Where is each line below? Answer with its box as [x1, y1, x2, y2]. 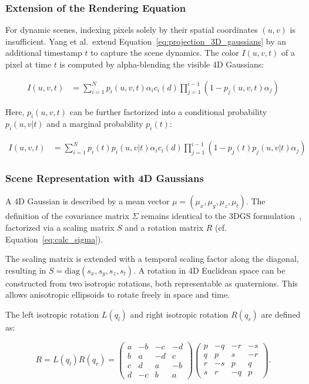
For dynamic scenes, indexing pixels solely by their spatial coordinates [5, 23, 258, 36]
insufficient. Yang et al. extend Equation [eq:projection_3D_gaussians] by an [5, 35, 286, 47]
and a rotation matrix [125, 221, 204, 234]
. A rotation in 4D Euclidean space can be [133, 264, 286, 276]
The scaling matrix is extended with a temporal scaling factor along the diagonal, [5, 252, 299, 265]
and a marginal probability [46, 117, 143, 130]
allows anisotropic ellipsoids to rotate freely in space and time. [5, 288, 230, 301]
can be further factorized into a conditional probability [69, 105, 267, 117]
